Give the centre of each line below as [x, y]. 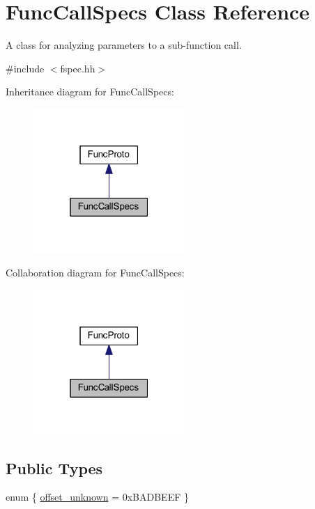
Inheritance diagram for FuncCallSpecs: [90, 92]
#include [25, 68]
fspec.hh [78, 68]
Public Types [54, 468]
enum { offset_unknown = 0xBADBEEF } [97, 497]
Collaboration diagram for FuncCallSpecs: [95, 273]
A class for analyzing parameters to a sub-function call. [124, 45]
